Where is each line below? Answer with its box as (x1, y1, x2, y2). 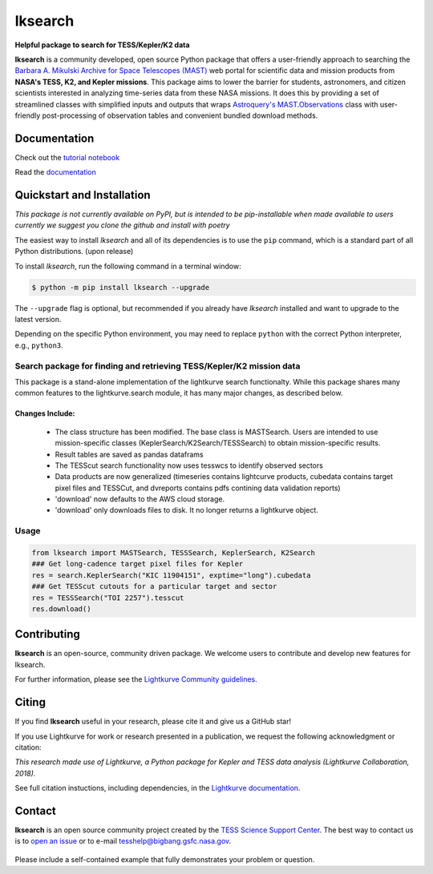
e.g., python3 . (14, 340, 63, 350)
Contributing (14, 627, 80, 641)
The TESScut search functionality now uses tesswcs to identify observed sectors (55, 461, 324, 470)
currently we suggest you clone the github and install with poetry (14, 220, 230, 230)
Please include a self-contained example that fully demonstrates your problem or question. (14, 854, 315, 864)
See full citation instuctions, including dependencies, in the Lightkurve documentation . (14, 783, 301, 793)
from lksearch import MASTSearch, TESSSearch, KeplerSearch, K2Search (31, 549, 316, 557)
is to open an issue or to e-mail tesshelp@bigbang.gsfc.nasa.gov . (14, 836, 232, 846)
